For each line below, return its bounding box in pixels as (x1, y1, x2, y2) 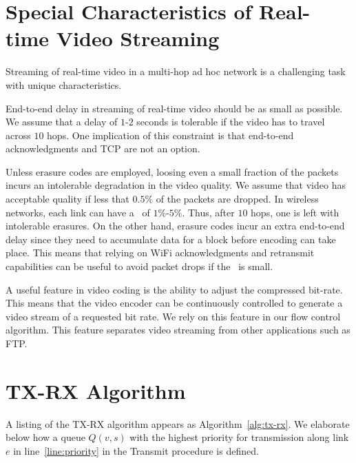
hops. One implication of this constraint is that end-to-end (47, 127, 294, 142)
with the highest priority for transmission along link (129, 430, 349, 444)
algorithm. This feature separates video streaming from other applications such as (6, 322, 350, 337)
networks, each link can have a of (6, 205, 150, 219)
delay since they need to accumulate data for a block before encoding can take (6, 231, 336, 246)
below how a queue (6, 430, 85, 444)
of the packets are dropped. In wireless (156, 192, 319, 206)
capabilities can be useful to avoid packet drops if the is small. (6, 259, 273, 274)
